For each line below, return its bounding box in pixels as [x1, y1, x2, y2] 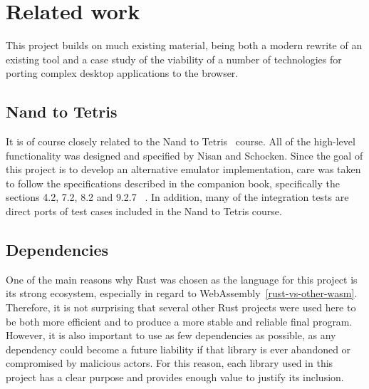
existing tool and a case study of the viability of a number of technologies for [6, 51, 342, 66]
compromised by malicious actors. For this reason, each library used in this [6, 356, 333, 370]
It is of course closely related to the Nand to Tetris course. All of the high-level [6, 134, 355, 149]
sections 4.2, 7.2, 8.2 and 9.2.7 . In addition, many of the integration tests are [6, 190, 349, 204]
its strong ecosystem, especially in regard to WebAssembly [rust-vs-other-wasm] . [6, 286, 358, 301]
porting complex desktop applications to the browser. [6, 66, 239, 81]
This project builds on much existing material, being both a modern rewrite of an [6, 38, 363, 53]
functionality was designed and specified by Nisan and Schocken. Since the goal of [6, 147, 363, 162]
